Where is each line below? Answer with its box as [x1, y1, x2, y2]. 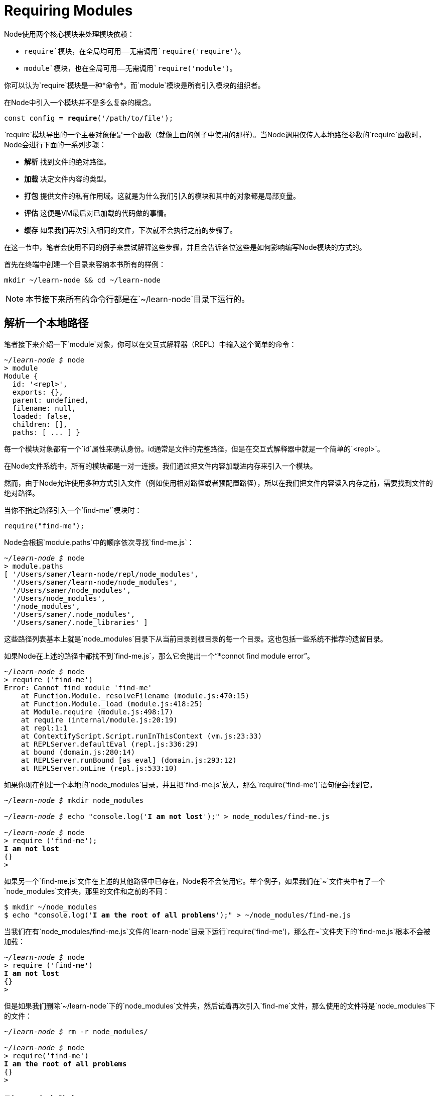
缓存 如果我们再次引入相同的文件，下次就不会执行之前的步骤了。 [24, 225, 237, 234]
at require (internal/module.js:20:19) [21, 715, 178, 724]
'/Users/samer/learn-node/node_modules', [12, 578, 178, 586]
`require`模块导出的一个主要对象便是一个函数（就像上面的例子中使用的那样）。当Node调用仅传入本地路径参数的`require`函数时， [4, 130, 426, 139]
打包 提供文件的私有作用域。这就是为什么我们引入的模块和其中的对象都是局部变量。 [24, 191, 300, 200]
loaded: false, [12, 412, 72, 420]
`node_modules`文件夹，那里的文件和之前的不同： [4, 886, 170, 895]
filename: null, [12, 404, 76, 412]
